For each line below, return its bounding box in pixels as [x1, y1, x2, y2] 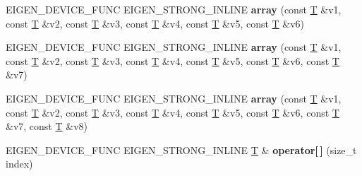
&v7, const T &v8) [6, 119, 88, 134]
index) [6, 156, 33, 171]
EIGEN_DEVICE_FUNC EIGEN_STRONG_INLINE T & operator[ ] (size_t [6, 142, 357, 157]
